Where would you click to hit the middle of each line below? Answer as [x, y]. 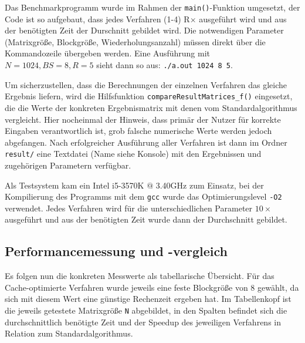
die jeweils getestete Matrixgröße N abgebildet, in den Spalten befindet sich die [146, 310]
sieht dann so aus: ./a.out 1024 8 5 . [165, 65]
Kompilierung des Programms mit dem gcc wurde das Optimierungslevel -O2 [143, 196]
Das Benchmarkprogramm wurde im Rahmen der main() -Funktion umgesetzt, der [152, 7]
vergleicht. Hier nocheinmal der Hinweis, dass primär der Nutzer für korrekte [143, 119]
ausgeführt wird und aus [243, 19]
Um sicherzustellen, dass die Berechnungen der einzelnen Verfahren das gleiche [146, 84]
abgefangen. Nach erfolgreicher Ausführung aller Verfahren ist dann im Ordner [146, 142]
